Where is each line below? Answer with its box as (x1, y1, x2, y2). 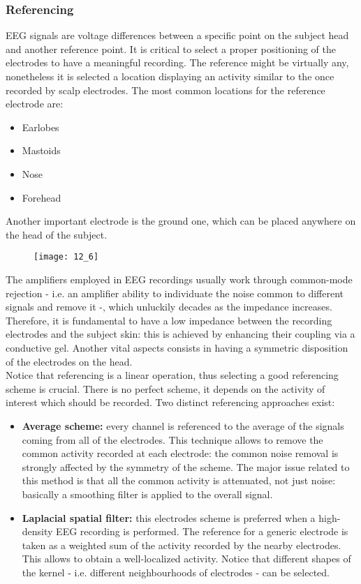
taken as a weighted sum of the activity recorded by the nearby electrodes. (22, 537, 341, 552)
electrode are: (6, 96, 64, 111)
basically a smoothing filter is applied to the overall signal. (22, 486, 273, 501)
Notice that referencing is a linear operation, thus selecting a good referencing (6, 368, 339, 382)
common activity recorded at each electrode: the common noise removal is (22, 446, 339, 461)
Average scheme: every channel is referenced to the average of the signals (22, 418, 344, 433)
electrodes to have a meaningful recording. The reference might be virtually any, (6, 55, 349, 70)
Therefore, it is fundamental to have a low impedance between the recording (6, 313, 332, 327)
